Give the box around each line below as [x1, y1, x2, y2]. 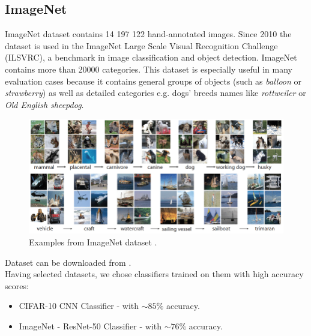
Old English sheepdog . [5, 98, 84, 110]
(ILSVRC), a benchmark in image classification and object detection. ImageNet [5, 51, 297, 64]
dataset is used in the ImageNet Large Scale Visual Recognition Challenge [5, 39, 278, 52]
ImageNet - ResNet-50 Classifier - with [19, 319, 162, 332]
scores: [5, 279, 29, 292]
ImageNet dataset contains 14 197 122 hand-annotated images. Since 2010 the [5, 28, 292, 40]
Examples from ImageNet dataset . [29, 236, 157, 248]
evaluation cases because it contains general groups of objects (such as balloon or [5, 74, 302, 87]
